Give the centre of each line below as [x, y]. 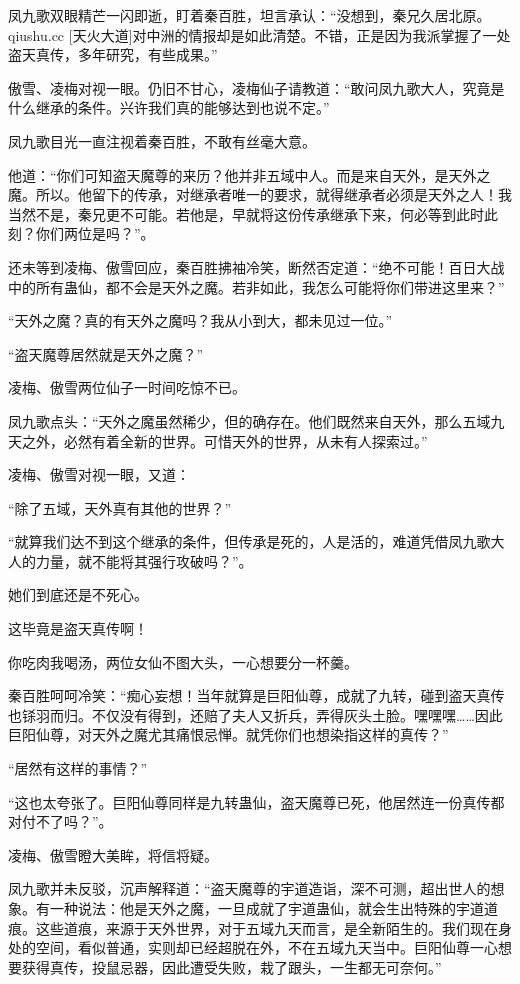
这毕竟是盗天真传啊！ [78, 628]
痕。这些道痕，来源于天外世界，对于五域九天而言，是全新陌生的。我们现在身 [260, 927]
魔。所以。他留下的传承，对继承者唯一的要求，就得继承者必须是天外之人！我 [260, 194]
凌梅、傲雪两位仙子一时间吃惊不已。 [127, 387]
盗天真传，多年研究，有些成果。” [113, 54]
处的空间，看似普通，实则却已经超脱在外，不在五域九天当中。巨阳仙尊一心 [253, 947]
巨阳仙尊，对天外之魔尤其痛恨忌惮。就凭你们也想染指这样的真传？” [228, 734]
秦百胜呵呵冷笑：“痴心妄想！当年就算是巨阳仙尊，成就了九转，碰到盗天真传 [256, 695]
